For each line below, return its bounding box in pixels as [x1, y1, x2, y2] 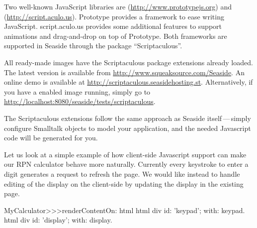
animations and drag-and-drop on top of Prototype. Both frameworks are [4, 30, 227, 41]
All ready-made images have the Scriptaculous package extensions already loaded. [4, 57, 253, 67]
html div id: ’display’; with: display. [4, 215, 112, 225]
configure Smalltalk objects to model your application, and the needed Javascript [4, 122, 251, 133]
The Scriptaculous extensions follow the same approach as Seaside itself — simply [4, 113, 251, 123]
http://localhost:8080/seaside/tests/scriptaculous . [4, 96, 156, 107]
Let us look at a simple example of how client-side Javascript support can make [4, 149, 247, 159]
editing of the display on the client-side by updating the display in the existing [4, 178, 244, 189]
